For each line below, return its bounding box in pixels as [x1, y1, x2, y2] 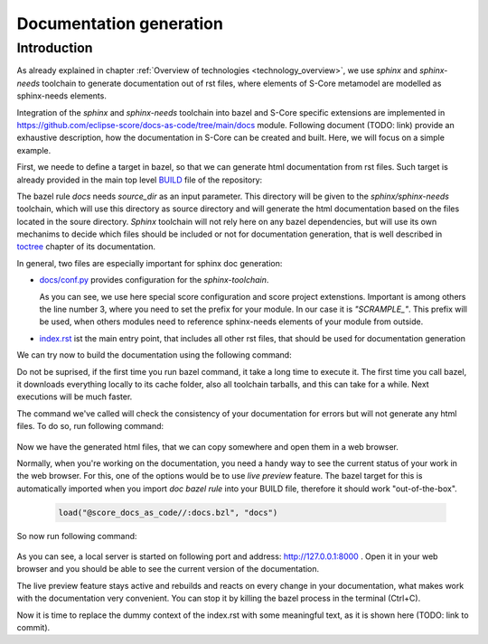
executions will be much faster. [16, 391, 133, 402]
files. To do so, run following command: [16, 421, 164, 432]
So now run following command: [16, 530, 137, 541]
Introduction [16, 40, 93, 56]
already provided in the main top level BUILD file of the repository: [16, 174, 263, 185]
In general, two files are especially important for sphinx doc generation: [16, 257, 283, 268]
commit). [16, 622, 51, 633]
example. [16, 145, 52, 155]
